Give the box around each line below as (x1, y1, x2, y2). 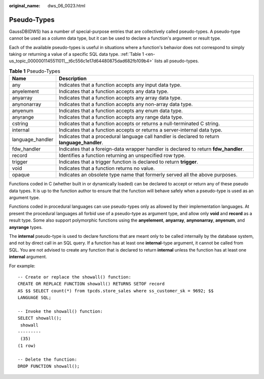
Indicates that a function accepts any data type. (59, 88, 169, 95)
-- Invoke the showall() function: (18, 308, 103, 314)
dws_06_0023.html (47, 3, 86, 8)
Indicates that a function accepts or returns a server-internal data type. (59, 126, 222, 133)
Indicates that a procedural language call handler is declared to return (59, 133, 220, 140)
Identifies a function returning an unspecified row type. (59, 152, 186, 159)
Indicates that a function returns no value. (59, 165, 155, 172)
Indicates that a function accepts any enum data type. (59, 107, 183, 114)
